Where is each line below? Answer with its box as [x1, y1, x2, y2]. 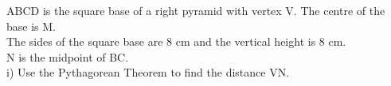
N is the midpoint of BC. [6, 48, 129, 65]
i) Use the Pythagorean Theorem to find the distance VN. [6, 64, 290, 80]
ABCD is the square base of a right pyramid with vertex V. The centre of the [6, 2, 385, 18]
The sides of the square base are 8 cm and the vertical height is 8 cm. [6, 33, 346, 50]
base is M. [6, 17, 56, 34]
